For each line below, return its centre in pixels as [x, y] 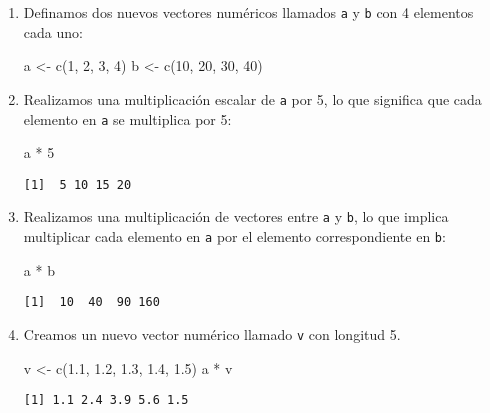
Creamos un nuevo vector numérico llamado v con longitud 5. [212, 333]
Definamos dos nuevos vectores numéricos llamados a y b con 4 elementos [248, 12]
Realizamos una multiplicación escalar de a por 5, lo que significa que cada [252, 98]
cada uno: [53, 31]
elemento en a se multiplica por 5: [127, 118]
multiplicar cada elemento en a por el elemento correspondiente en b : [234, 236]
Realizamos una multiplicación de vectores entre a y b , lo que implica [236, 216]
